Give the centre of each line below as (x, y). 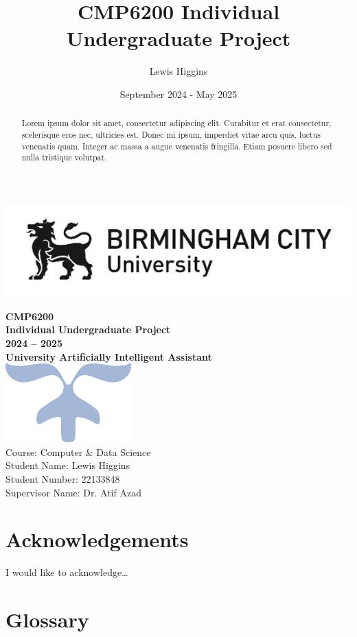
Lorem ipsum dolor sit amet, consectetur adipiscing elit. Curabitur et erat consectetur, (176, 123)
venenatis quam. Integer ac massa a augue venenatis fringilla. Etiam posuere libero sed (177, 146)
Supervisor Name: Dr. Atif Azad (73, 492)
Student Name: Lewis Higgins (68, 465)
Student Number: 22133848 (63, 479)
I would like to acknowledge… (67, 572)
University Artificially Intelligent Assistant (109, 356)
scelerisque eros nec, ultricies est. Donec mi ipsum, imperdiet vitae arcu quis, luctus (171, 134)
